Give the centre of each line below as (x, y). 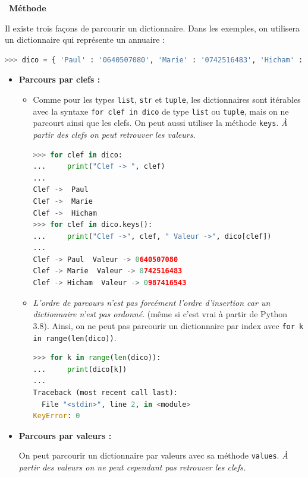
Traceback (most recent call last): (105, 392)
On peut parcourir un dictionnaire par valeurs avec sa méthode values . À (153, 455)
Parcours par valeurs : (65, 435)
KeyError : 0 (56, 416)
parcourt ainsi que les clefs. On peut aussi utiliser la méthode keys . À (160, 123)
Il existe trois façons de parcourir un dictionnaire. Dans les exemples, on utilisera (153, 28)
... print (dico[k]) (80, 369)
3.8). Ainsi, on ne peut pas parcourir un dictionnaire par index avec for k (168, 325)
